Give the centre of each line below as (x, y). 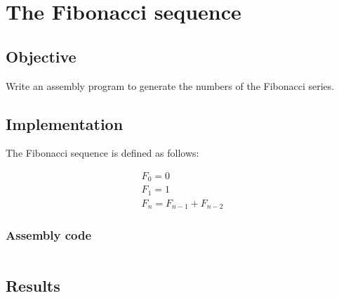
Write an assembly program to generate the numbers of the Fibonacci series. (170, 85)
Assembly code (49, 235)
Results (33, 286)
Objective (41, 56)
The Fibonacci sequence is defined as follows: (102, 153)
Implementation (65, 123)
